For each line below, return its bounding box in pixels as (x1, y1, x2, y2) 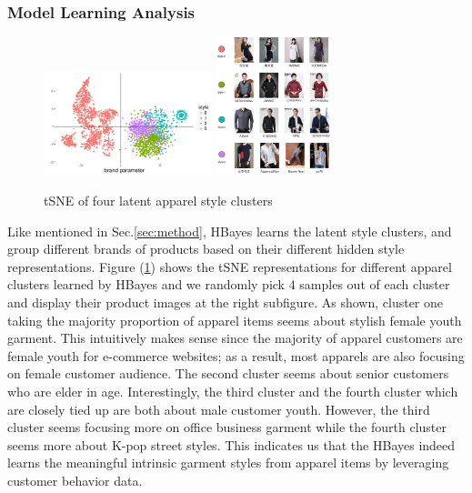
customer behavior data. (7, 470, 143, 489)
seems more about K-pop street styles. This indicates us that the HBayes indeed (7, 435, 456, 454)
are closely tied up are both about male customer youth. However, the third (7, 399, 430, 418)
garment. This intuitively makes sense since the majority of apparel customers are (7, 328, 463, 347)
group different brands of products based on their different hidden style (7, 239, 405, 258)
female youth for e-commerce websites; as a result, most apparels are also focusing (7, 346, 465, 365)
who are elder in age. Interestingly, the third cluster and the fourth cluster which (7, 381, 458, 400)
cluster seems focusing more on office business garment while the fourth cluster (7, 418, 447, 437)
